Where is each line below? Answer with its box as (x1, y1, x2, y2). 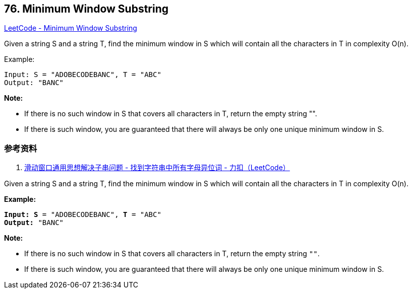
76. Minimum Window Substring (4, 3, 169, 15)
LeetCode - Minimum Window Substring (4, 24, 137, 33)
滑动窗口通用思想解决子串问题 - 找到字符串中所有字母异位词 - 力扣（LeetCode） (24, 163, 290, 172)
